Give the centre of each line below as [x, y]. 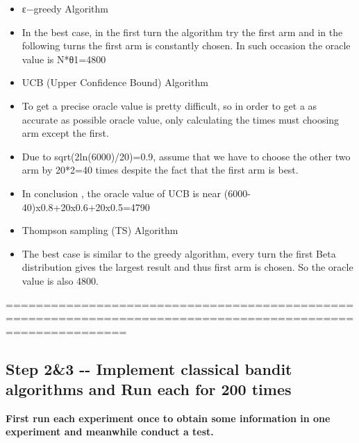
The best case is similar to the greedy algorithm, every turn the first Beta [179, 253]
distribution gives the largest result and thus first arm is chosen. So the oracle [187, 267]
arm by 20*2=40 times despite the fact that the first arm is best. [160, 170]
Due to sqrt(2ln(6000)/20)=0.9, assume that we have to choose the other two [186, 156]
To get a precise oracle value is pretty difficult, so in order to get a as [169, 105]
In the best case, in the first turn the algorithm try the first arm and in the [182, 32]
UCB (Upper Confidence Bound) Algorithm [115, 82]
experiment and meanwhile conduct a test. [110, 432]
